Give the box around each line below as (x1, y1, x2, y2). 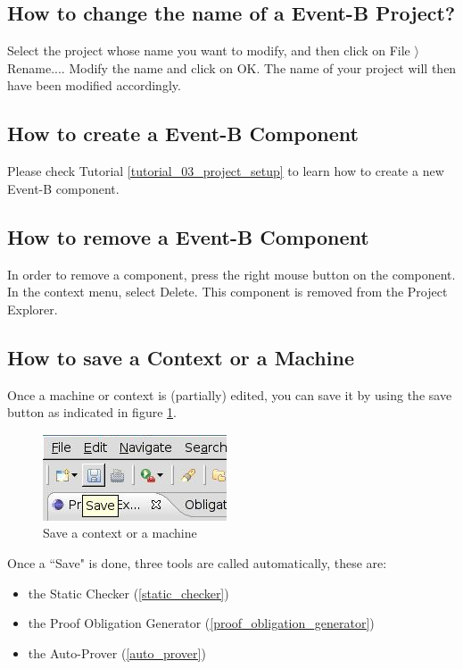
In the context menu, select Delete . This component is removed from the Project (7, 282, 448, 301)
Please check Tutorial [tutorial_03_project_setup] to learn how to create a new (7, 162, 444, 180)
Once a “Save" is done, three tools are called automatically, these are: (7, 553, 387, 572)
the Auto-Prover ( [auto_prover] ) (28, 643, 206, 662)
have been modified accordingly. (7, 76, 181, 95)
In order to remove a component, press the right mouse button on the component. (7, 264, 456, 283)
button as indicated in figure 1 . (7, 403, 177, 422)
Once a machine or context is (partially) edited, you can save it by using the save (7, 385, 452, 404)
